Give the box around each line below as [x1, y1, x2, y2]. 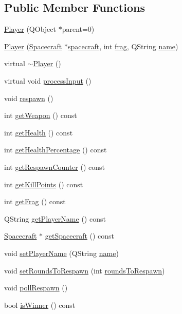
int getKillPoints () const [4, 179, 83, 189]
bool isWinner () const [4, 299, 76, 310]
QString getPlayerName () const [4, 213, 106, 224]
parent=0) [62, 24, 95, 34]
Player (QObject [4, 24, 56, 34]
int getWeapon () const [4, 110, 77, 121]
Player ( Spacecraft [4, 41, 62, 51]
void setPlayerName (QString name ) [4, 247, 119, 258]
